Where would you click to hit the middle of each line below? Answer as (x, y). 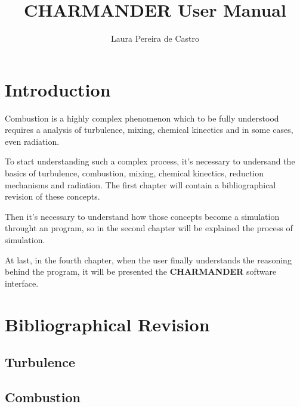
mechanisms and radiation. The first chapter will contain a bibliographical (140, 184)
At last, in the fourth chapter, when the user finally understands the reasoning (148, 260)
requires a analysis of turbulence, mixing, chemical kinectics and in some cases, (149, 130)
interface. (22, 283)
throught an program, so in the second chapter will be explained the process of (149, 228)
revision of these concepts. (52, 196)
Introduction (58, 89)
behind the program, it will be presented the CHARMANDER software (141, 271)
